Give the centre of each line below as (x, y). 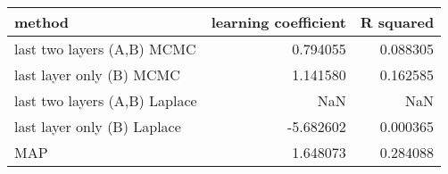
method (42, 22)
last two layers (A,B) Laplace (106, 100)
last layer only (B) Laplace (98, 126)
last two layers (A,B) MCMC (105, 49)
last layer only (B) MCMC (97, 75)
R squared (397, 22)
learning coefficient (278, 22)
